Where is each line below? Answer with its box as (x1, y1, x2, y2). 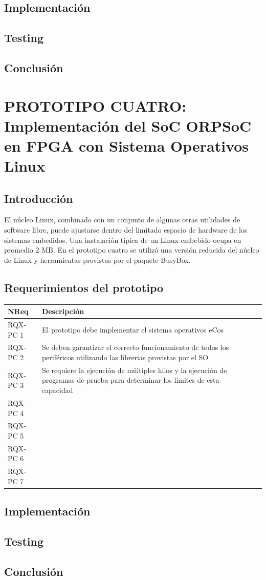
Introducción (4, 190, 73, 206)
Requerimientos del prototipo (4, 279, 164, 295)
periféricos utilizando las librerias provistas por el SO (41, 352, 209, 363)
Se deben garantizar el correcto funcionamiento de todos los (41, 342, 229, 353)
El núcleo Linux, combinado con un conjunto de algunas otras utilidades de (4, 214, 240, 225)
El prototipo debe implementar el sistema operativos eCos (41, 324, 224, 335)
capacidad (41, 385, 73, 396)
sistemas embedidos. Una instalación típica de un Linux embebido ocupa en (4, 234, 241, 245)
